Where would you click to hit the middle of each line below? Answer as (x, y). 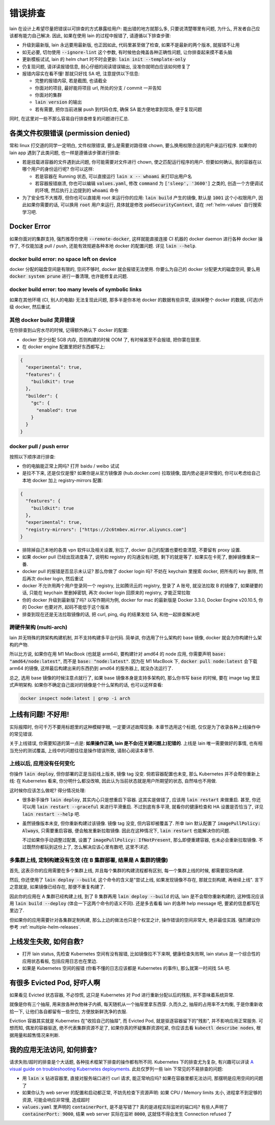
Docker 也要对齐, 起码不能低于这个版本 (68, 607)
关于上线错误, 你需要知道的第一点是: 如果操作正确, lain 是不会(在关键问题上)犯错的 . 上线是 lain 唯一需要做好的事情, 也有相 (136, 743)
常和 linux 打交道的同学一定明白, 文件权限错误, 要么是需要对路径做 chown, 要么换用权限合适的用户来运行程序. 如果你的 (133, 145)
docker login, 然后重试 (60, 578)
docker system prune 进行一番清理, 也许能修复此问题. (69, 276)
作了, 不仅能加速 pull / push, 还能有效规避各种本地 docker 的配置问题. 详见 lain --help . (103, 246)
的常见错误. (21, 734)
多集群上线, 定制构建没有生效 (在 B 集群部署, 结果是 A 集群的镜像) (89, 860)
